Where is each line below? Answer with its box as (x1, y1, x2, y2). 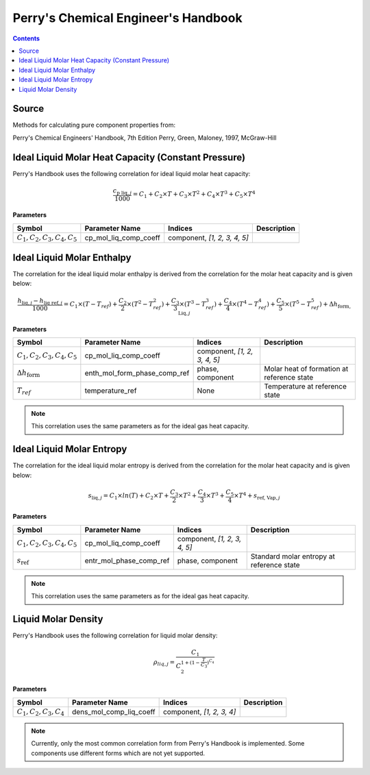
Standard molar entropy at (250, 552, 335, 561)
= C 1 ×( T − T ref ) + (63, 300, 118, 310)
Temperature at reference (264, 382, 347, 391)
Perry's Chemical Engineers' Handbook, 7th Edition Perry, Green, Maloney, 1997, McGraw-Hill (12, 134, 277, 142)
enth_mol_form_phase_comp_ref (84, 369, 190, 378)
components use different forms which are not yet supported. (31, 749, 206, 757)
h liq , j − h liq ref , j (17, 297, 63, 306)
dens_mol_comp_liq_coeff (72, 706, 156, 716)
